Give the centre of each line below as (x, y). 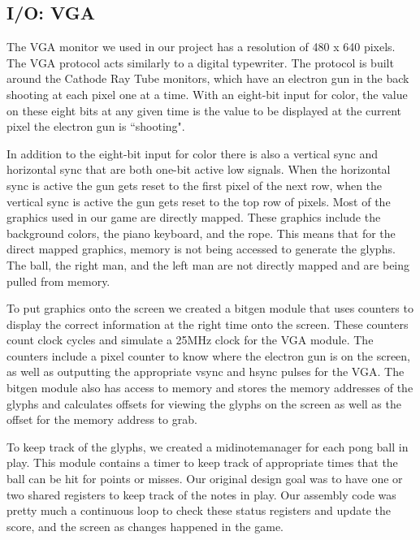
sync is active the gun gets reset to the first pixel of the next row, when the (195, 185)
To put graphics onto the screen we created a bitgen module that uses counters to (210, 308)
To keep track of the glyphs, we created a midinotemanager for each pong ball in (208, 446)
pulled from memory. (58, 281)
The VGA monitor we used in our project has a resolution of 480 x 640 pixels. (201, 47)
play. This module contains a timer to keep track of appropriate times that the (202, 462)
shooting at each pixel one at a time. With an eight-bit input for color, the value (207, 94)
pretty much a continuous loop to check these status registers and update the (199, 510)
